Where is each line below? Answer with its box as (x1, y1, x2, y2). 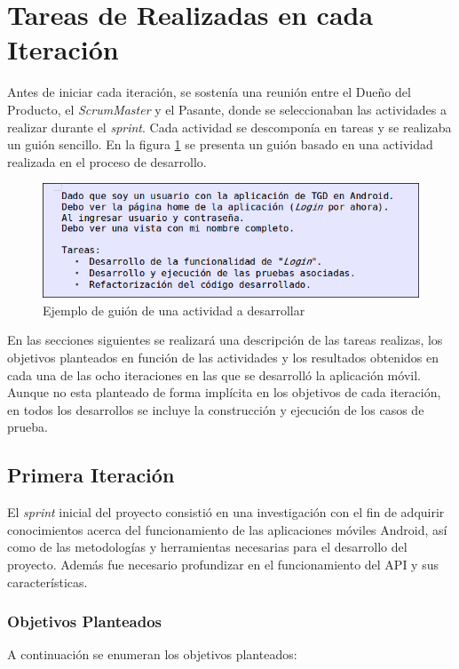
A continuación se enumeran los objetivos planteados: (7, 645, 297, 664)
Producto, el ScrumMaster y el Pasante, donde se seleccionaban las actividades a (7, 100, 447, 118)
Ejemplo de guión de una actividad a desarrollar (43, 300, 305, 319)
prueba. (7, 418, 48, 436)
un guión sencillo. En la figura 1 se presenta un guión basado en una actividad (7, 135, 433, 154)
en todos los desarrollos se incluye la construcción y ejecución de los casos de (7, 400, 424, 418)
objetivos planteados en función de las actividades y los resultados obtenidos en (7, 348, 439, 367)
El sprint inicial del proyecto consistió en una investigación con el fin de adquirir (7, 503, 445, 522)
